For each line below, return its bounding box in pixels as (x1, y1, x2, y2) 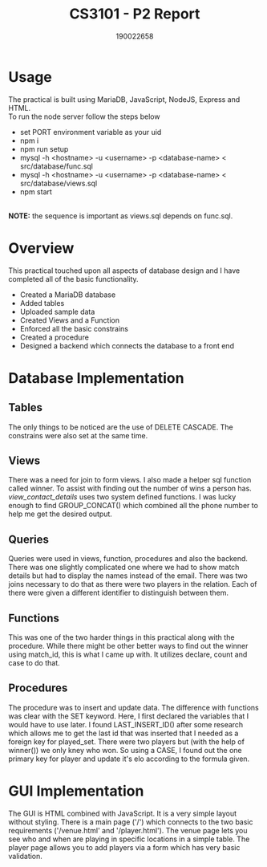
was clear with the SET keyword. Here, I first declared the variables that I (8, 711, 249, 721)
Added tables (19, 298, 65, 307)
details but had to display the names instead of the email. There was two (8, 571, 249, 580)
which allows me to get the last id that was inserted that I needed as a (8, 728, 239, 738)
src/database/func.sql (19, 161, 94, 171)
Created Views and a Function (19, 315, 120, 325)
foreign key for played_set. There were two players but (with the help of (8, 736, 245, 747)
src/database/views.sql (19, 178, 98, 188)
